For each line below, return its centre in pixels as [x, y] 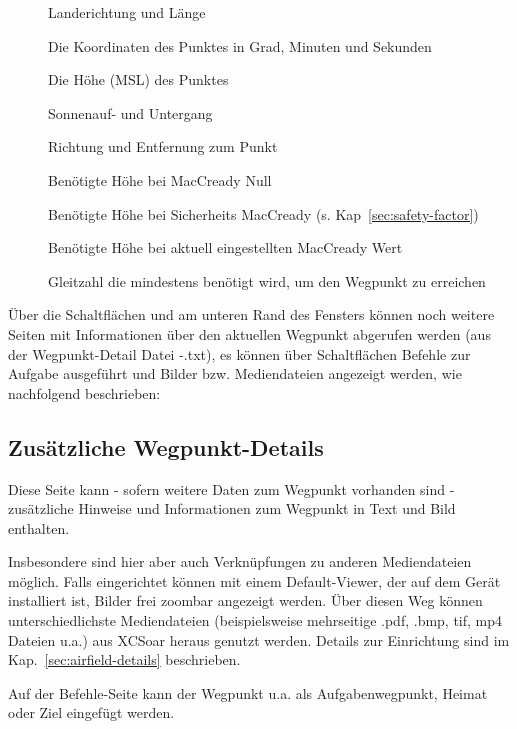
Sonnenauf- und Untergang [130, 112]
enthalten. [39, 527]
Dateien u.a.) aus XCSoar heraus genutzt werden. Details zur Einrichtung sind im [259, 639]
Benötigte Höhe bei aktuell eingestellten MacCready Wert [225, 247]
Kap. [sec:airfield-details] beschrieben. [124, 659]
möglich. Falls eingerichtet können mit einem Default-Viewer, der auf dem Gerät [254, 580]
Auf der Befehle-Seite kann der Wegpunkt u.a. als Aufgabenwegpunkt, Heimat [248, 692]
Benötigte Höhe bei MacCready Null [160, 179]
